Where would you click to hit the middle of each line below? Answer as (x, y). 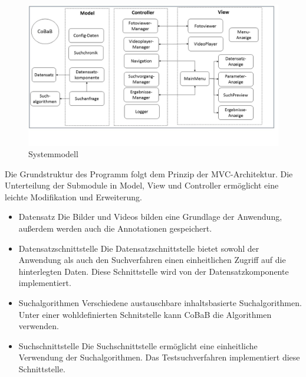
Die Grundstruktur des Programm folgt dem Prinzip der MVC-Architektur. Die (149, 173)
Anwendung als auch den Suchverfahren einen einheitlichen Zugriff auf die (152, 260)
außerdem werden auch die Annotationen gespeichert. (115, 228)
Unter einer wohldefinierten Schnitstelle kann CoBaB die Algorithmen (145, 314)
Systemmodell (53, 154)
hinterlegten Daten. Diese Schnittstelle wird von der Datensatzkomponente (154, 271)
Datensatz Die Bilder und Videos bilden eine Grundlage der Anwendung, (150, 217)
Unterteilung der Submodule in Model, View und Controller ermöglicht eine (142, 185)
